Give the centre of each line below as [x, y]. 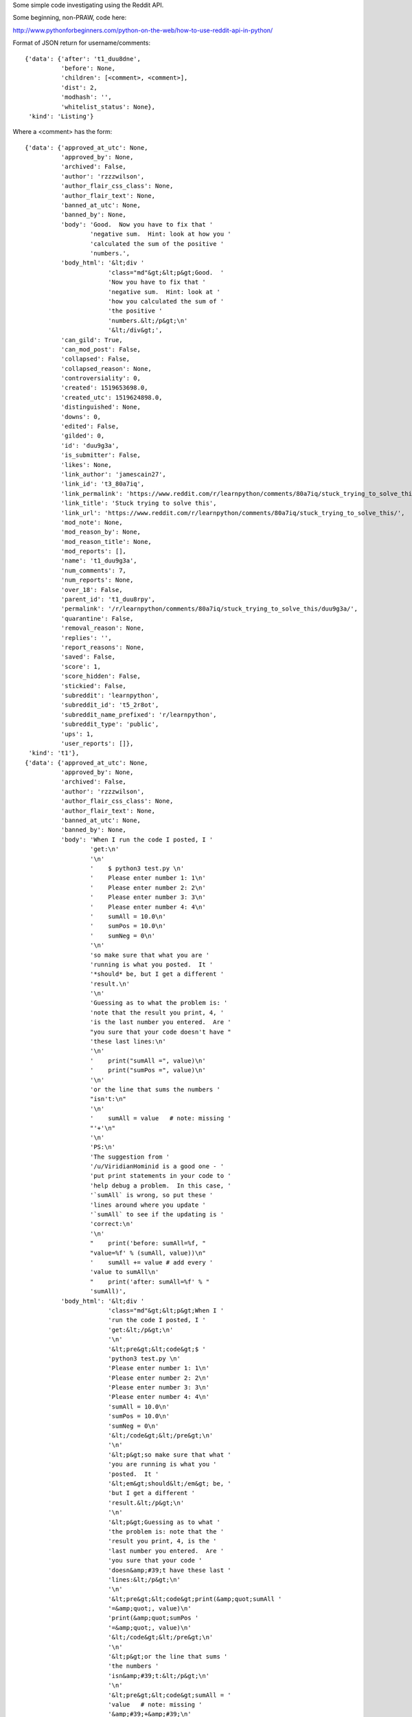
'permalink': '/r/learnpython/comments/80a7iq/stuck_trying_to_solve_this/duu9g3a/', [209, 609]
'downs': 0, [81, 417]
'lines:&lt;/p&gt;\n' [144, 1579]
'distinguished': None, [101, 407]
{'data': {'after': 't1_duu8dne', [83, 59]
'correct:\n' [112, 1224]
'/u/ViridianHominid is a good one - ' [157, 1167]
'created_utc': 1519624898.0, [112, 397]
